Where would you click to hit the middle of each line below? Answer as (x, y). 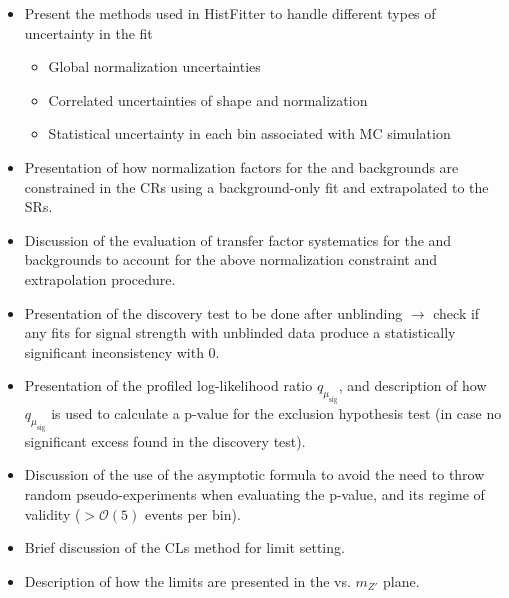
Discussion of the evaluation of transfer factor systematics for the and (238, 239)
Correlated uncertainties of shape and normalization (208, 99)
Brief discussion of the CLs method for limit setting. (184, 547)
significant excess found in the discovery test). (165, 440)
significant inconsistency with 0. (122, 351)
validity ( (52, 513)
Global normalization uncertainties (154, 66)
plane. (401, 580)
